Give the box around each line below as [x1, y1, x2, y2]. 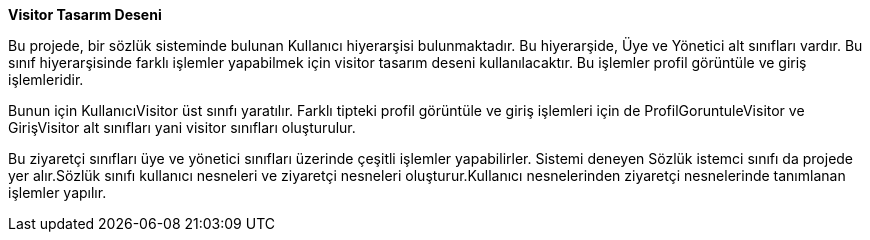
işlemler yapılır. [8, 184, 107, 201]
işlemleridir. [8, 71, 84, 88]
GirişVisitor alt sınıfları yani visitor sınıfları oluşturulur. [8, 119, 356, 136]
